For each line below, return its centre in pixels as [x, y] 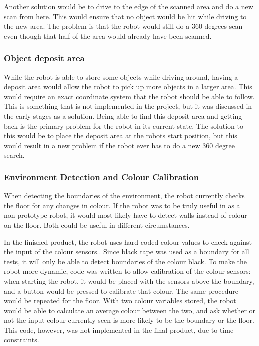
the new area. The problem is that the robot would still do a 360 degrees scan [123, 26]
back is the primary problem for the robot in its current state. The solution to [124, 125]
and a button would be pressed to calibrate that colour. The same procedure [121, 290]
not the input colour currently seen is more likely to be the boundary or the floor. [129, 320]
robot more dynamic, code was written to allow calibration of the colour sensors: [127, 271]
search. [14, 155]
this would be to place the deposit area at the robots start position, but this [121, 135]
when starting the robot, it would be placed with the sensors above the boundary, [129, 280]
